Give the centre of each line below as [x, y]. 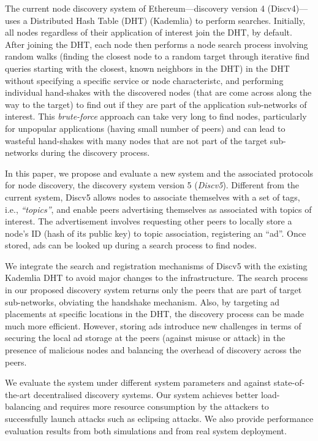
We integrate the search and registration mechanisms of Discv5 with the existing [156, 265]
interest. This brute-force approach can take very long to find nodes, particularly [156, 116]
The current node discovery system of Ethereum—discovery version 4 [135, 8]
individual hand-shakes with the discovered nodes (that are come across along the [158, 92]
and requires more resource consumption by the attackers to [156, 406]
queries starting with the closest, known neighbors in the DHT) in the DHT [147, 68]
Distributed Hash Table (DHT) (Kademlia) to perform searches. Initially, [168, 20]
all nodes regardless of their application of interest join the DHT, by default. [149, 32]
